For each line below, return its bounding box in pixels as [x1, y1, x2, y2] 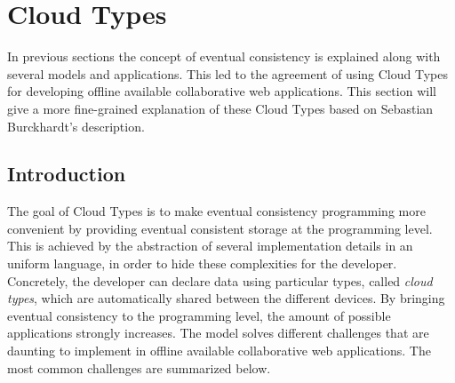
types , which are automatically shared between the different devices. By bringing [7, 289, 445, 307]
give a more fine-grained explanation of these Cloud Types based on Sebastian [7, 99, 434, 117]
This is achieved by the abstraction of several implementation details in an [7, 236, 413, 255]
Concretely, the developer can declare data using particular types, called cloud [7, 271, 433, 290]
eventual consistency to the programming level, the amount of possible [7, 306, 391, 324]
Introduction [7, 160, 126, 188]
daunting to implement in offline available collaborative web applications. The [7, 341, 431, 360]
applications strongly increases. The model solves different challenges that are [7, 323, 429, 342]
